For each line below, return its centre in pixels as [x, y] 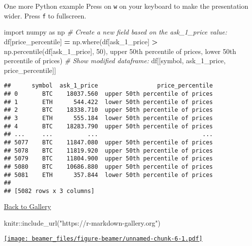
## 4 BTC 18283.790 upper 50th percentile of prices [108, 126]
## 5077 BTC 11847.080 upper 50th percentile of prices [108, 142]
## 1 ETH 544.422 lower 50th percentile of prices [108, 102]
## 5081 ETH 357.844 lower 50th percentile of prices [108, 175]
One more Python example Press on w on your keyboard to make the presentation [126, 6]
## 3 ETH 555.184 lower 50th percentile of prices [108, 118]
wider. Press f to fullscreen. [45, 15]
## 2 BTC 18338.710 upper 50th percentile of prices [108, 110]
